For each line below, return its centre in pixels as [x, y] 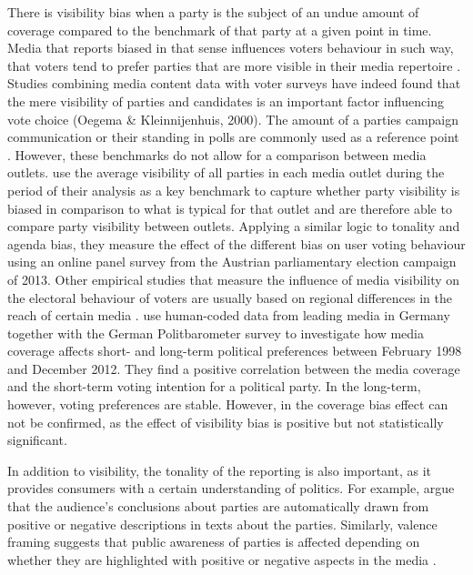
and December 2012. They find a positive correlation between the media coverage [234, 368]
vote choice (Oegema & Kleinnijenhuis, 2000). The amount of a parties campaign [233, 119]
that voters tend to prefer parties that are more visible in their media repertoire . [234, 65]
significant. [37, 440]
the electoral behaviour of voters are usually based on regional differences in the [230, 297]
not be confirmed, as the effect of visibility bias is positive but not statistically [226, 422]
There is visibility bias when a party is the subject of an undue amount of [213, 12]
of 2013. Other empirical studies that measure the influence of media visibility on [234, 279]
